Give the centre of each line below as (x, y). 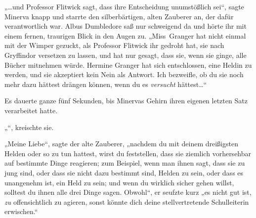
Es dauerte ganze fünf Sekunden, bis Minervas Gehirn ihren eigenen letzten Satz (126, 101)
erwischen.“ (21, 211)
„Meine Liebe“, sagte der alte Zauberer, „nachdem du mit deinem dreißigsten (121, 144)
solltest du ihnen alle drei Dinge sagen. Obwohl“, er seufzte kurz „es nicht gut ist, (128, 192)
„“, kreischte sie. (29, 127)
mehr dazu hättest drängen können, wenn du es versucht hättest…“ (106, 84)
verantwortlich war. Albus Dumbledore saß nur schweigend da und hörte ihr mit (126, 26)
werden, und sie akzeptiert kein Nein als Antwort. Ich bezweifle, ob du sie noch (124, 74)
